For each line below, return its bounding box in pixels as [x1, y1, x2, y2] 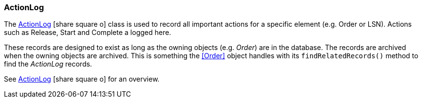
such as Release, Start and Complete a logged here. [4, 28, 171, 37]
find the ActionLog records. [4, 60, 92, 68]
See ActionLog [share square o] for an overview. [4, 75, 160, 84]
